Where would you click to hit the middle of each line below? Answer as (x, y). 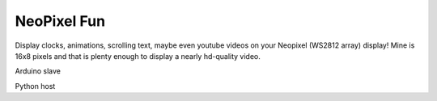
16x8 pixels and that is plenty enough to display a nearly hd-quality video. (138, 56)
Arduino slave (38, 71)
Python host (35, 86)
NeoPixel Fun (60, 21)
